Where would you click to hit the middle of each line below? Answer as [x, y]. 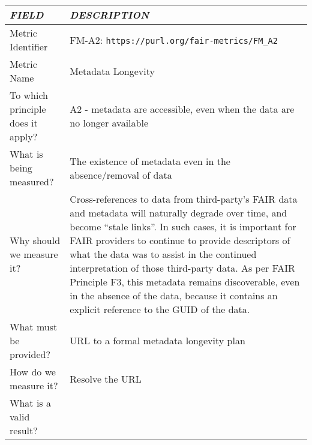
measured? [32, 181]
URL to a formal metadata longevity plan [157, 340]
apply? [24, 136]
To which [29, 95]
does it [24, 123]
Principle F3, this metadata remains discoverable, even [185, 282]
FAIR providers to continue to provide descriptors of [180, 240]
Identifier [29, 46]
